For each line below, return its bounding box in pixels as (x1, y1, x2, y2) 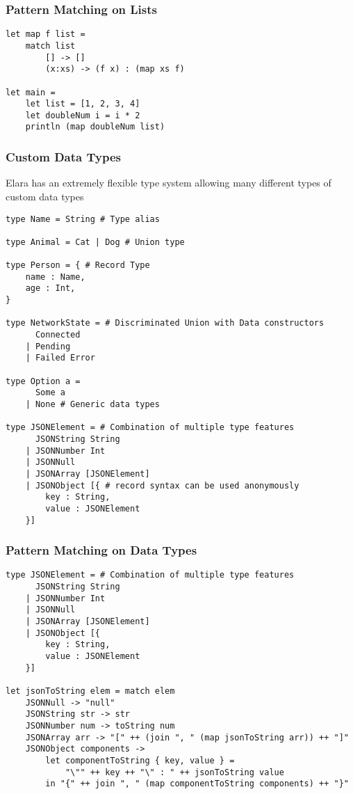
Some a (35, 388, 65, 398)
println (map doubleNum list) (25, 122, 165, 132)
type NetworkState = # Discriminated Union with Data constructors (6, 318, 325, 328)
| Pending (25, 341, 71, 351)
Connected (35, 330, 81, 340)
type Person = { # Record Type (6, 260, 150, 271)
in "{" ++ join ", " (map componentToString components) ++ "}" (45, 779, 349, 789)
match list (25, 40, 76, 51)
